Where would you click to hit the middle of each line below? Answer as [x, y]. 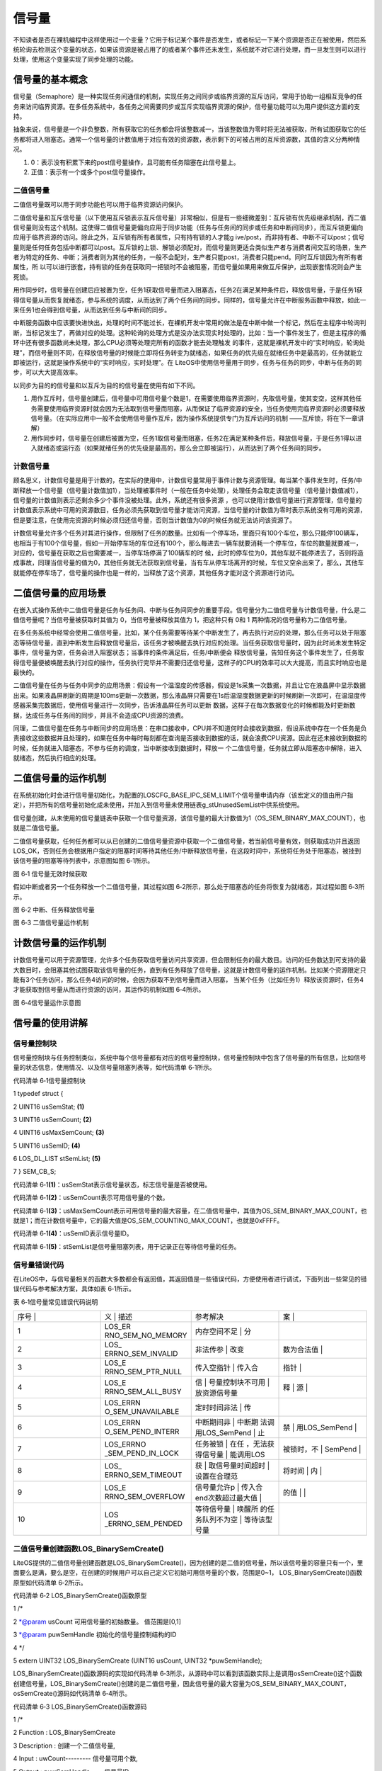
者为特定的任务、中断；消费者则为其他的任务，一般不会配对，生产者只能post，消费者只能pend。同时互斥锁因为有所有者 [188, 257]
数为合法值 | [303, 1350]
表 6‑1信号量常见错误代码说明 [56, 1302]
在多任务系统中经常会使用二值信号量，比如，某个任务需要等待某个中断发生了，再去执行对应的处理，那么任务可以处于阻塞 [190, 633]
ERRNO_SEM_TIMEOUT [143, 1475]
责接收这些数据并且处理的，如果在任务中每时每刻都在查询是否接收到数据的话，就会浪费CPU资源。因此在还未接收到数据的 [190, 738]
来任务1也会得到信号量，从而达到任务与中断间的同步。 [92, 310]
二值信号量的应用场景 [59, 593]
